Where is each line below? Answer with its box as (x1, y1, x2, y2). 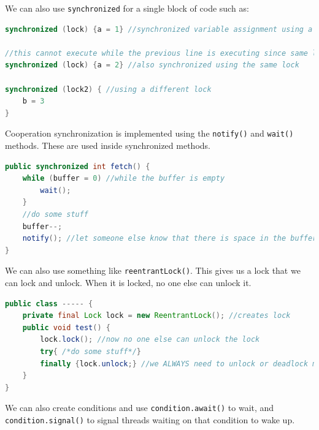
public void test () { (22, 323, 110, 332)
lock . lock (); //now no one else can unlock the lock (40, 335, 260, 344)
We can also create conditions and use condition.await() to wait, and (5, 401, 274, 414)
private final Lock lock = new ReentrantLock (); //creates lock (22, 311, 291, 320)
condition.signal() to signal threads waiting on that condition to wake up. (5, 413, 295, 426)
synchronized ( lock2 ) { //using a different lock (5, 85, 212, 94)
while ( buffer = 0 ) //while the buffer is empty (22, 174, 225, 183)
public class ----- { (5, 299, 93, 308)
